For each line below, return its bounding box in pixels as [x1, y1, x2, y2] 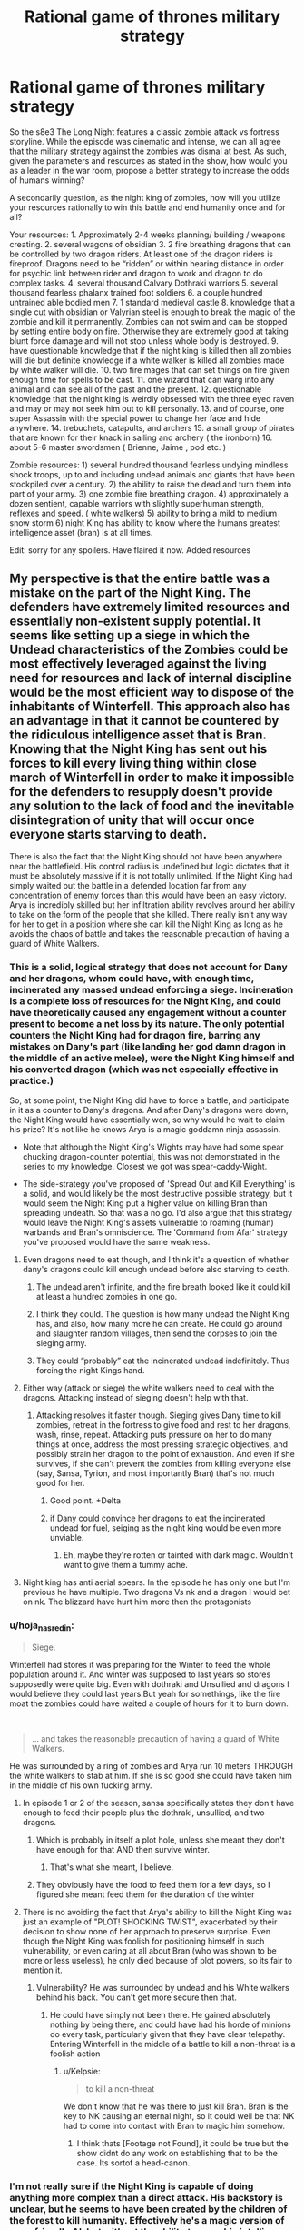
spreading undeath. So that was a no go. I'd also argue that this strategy [22, 1208, 293, 1219]
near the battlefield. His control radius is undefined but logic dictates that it [9, 860, 289, 871]
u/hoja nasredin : [9, 1619, 74, 1633]
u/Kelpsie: [63, 2065, 101, 2076]
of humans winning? [9, 175, 85, 186]
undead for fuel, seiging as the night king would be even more [49, 1522, 282, 1533]
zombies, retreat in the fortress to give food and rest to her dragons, [35, 1420, 291, 1431]
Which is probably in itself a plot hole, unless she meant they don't [35, 1834, 286, 1845]
